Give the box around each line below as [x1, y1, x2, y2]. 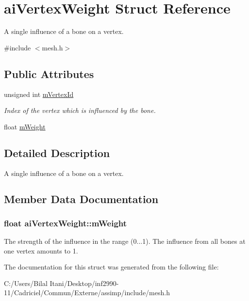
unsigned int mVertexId [4, 89, 74, 99]
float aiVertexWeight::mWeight [4, 217, 127, 229]
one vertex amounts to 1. [4, 245, 78, 255]
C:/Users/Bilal [4, 278, 48, 288]
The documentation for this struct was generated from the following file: [4, 262, 219, 272]
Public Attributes [4, 66, 94, 81]
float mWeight [4, 121, 46, 131]
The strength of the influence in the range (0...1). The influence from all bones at [4, 236, 246, 246]
